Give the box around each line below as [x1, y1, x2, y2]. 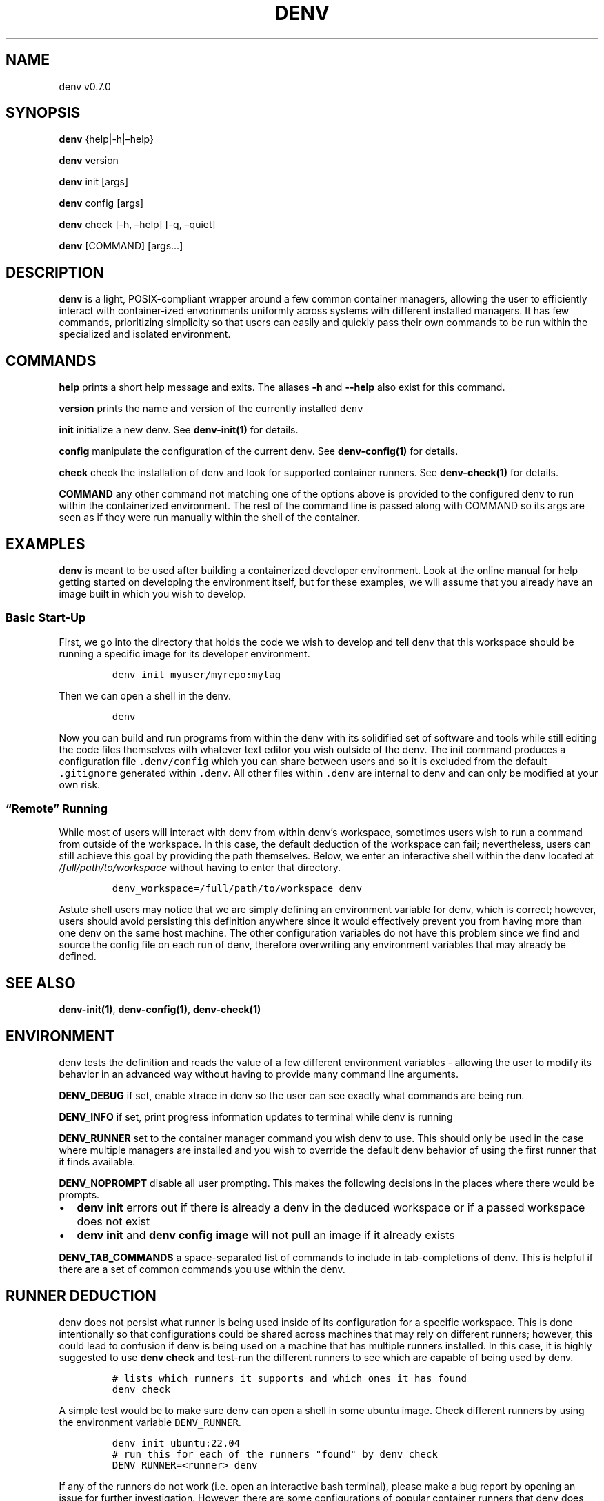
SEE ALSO [6, 974, 76, 992]
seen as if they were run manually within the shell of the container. [59, 511, 360, 524]
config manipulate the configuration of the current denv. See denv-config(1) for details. [59, 445, 459, 458]
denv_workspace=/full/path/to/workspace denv [112, 883, 363, 895]
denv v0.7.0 [59, 80, 111, 92]
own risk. [59, 778, 101, 790]
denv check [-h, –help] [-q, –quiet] [59, 218, 216, 231]
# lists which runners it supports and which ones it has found [112, 1373, 467, 1384]
